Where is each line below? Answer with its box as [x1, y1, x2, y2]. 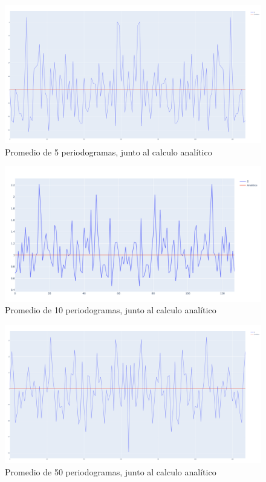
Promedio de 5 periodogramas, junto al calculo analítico [5, 145, 212, 158]
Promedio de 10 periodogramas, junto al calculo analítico [5, 304, 216, 316]
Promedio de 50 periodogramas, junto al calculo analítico [5, 465, 216, 478]
